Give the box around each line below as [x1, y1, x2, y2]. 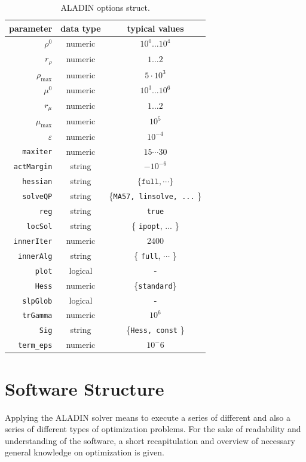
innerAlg [18, 252, 53, 261]
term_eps [18, 341, 53, 350]
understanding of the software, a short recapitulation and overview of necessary [5, 434, 295, 446]
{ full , [134, 249, 161, 261]
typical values [127, 22, 184, 34]
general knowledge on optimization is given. [5, 446, 164, 458]
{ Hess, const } [126, 323, 185, 336]
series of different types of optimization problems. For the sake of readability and [5, 423, 301, 435]
